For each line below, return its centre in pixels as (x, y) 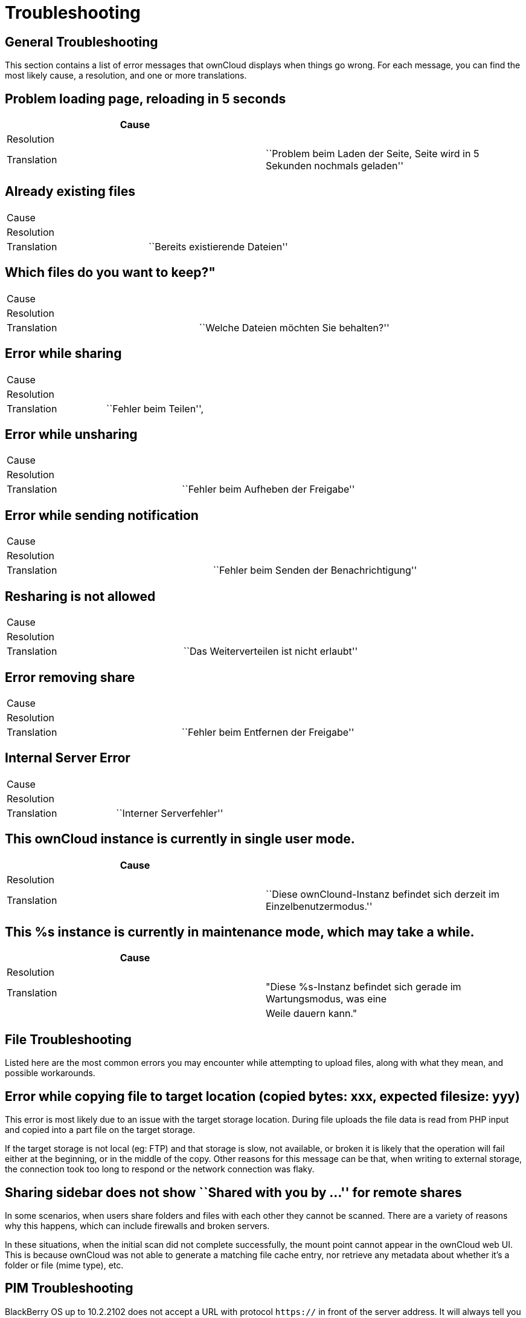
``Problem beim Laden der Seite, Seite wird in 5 (373, 154)
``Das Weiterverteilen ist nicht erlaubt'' (271, 651)
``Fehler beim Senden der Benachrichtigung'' (315, 570)
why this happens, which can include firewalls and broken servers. (137, 1225)
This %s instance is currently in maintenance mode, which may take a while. (240, 932)
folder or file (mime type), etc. (64, 1265)
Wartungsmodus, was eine (326, 999)
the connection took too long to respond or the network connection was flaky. (160, 1169)
